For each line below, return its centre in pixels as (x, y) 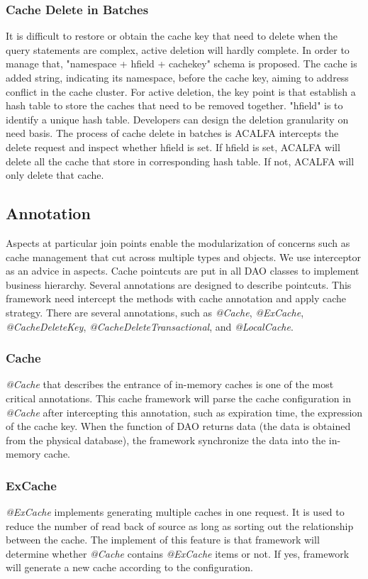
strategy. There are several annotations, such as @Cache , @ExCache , (155, 312)
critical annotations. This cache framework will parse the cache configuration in (178, 398)
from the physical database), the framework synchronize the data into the (166, 440)
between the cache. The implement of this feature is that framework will (163, 540)
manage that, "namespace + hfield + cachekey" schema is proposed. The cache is (182, 64)
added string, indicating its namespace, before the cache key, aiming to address (177, 77)
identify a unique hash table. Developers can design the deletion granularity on (177, 119)
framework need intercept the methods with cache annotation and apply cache (176, 298)
